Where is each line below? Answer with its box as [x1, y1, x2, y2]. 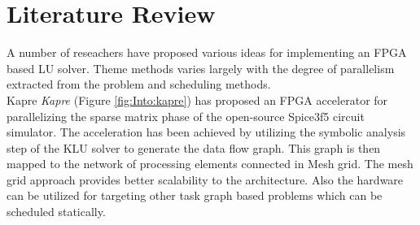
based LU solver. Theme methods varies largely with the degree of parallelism [7, 59, 395, 76]
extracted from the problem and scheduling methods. [7, 76, 271, 93]
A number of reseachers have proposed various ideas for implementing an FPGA [7, 44, 407, 61]
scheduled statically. [7, 203, 106, 220]
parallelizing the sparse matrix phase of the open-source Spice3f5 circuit [7, 107, 365, 124]
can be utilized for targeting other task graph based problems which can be [7, 187, 383, 204]
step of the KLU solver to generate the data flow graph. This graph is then [7, 139, 381, 156]
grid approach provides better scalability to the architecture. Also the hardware [7, 171, 404, 188]
